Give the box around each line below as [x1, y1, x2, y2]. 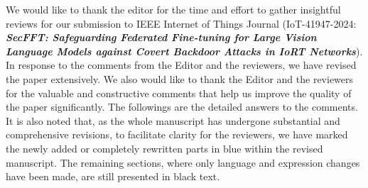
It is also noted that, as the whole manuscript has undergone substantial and [6, 113, 340, 128]
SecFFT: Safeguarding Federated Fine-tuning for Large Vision [6, 30, 317, 45]
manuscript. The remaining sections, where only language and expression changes [6, 155, 360, 170]
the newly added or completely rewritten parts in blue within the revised [6, 140, 323, 155]
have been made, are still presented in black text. [6, 169, 220, 184]
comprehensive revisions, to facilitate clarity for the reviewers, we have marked [6, 127, 348, 142]
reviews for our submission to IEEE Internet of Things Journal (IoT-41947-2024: [6, 16, 357, 31]
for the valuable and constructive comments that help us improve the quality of [6, 85, 352, 100]
